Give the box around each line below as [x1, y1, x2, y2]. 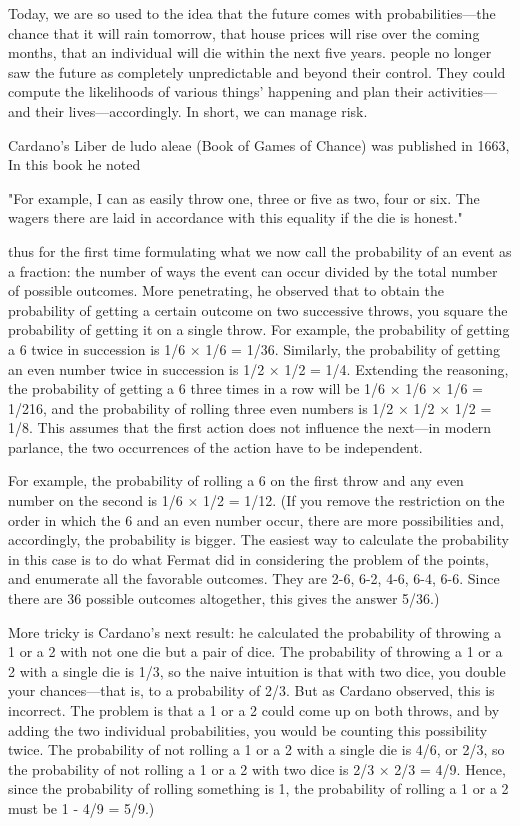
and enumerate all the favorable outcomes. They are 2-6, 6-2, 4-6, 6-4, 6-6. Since [8, 568, 500, 589]
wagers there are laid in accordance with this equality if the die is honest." [8, 207, 463, 228]
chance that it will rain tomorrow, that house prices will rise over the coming [8, 22, 480, 43]
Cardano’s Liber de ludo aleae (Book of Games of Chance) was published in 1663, [8, 134, 510, 155]
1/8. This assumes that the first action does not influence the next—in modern [8, 417, 492, 438]
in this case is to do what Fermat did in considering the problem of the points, [8, 548, 489, 569]
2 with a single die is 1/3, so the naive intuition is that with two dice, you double [8, 660, 506, 681]
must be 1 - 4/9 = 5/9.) [8, 797, 155, 818]
